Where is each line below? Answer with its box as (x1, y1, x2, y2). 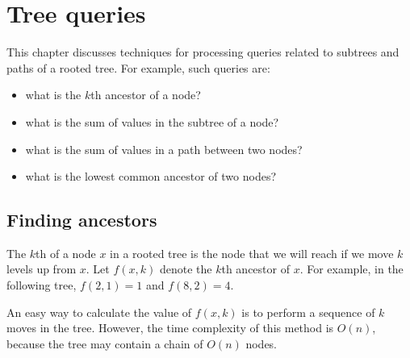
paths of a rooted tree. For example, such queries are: (6, 59, 270, 76)
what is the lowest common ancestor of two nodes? (25, 168, 277, 185)
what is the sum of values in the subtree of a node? (25, 113, 279, 130)
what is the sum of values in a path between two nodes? (25, 140, 303, 157)
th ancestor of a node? (90, 86, 201, 103)
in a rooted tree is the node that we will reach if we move (110, 244, 394, 261)
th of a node (36, 244, 96, 261)
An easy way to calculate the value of (6, 303, 192, 320)
